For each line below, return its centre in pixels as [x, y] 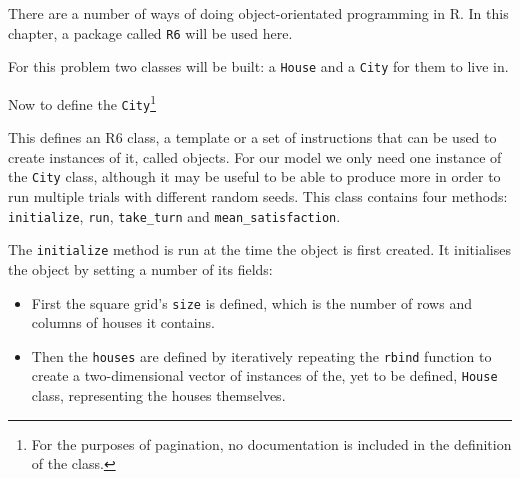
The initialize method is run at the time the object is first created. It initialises [259, 249]
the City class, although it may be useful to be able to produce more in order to [254, 176]
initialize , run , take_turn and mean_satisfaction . [174, 215]
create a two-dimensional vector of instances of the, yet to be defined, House [264, 375]
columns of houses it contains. [123, 322]
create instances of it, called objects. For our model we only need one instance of [255, 156]
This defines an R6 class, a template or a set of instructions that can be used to [252, 137]
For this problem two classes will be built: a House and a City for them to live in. [258, 66]
